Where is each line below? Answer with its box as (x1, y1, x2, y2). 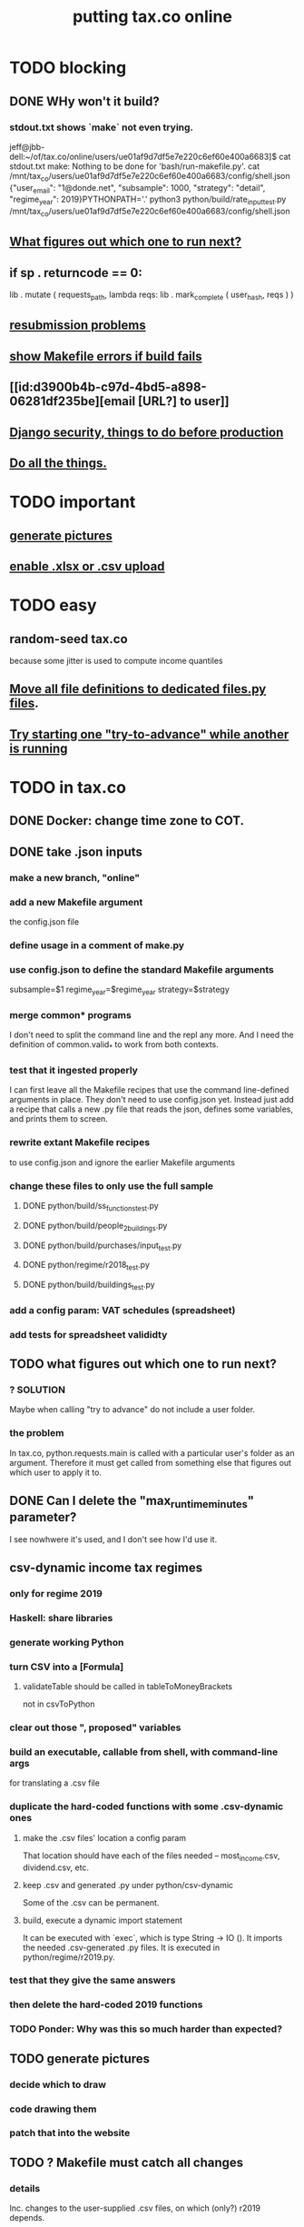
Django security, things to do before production (9, 424, 284, 440)
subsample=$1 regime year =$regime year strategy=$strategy (9, 984, 230, 996)
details (9, 2182, 41, 2194)
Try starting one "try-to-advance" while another (9, 727, 289, 742)
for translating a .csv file (9, 1777, 100, 1788)
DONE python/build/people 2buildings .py (22, 1220, 168, 1232)
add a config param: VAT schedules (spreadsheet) (9, 1303, 236, 1316)
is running (9, 740, 68, 756)
